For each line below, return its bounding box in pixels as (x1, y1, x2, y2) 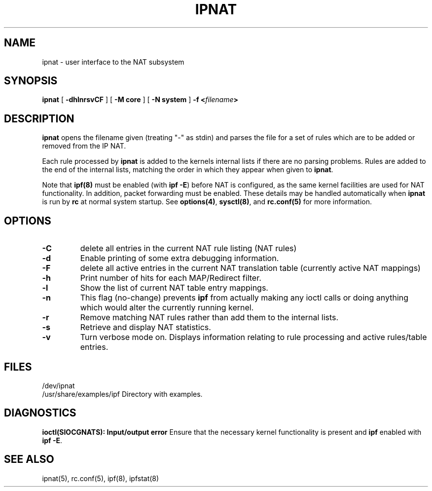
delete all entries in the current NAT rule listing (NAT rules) (80, 243, 297, 254)
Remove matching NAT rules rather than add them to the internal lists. (80, 312, 339, 323)
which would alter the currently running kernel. (80, 302, 254, 313)
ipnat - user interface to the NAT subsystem (42, 57, 184, 66)
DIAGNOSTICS (4, 407, 76, 419)
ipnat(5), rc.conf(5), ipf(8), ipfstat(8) (42, 474, 159, 483)
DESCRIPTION (4, 112, 74, 125)
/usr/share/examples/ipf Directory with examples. (42, 389, 203, 398)
